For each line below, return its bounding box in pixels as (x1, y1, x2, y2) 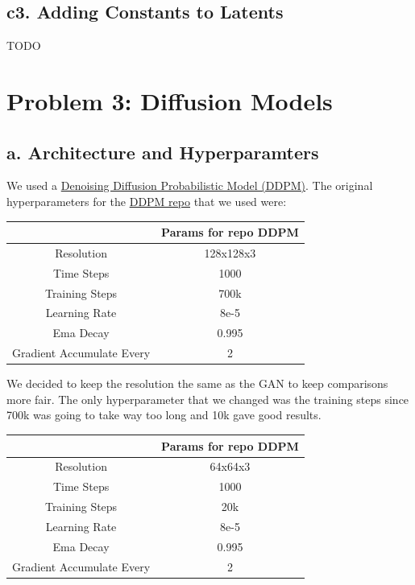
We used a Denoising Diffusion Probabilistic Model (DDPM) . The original (6, 177, 373, 194)
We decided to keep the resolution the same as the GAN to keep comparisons (6, 375, 388, 392)
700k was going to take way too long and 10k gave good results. (6, 406, 322, 423)
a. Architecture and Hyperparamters (6, 139, 319, 164)
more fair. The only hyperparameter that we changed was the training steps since (6, 390, 409, 407)
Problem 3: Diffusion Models (6, 84, 333, 117)
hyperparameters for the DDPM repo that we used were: (6, 192, 287, 209)
